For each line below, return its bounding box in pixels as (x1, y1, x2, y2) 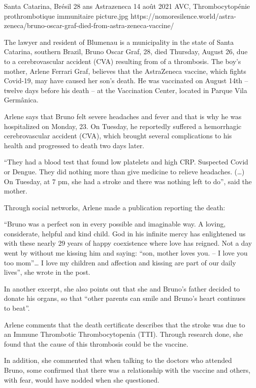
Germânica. (4, 95, 39, 105)
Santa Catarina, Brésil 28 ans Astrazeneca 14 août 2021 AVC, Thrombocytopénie (4, 1, 250, 11)
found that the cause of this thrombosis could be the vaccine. (4, 338, 189, 349)
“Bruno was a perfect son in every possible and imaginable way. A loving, (4, 219, 226, 229)
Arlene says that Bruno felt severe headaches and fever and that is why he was (4, 111, 242, 121)
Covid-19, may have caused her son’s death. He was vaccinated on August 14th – (4, 75, 248, 86)
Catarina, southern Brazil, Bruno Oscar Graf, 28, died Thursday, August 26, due (4, 46, 248, 57)
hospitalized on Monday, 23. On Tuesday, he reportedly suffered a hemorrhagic (4, 121, 242, 131)
